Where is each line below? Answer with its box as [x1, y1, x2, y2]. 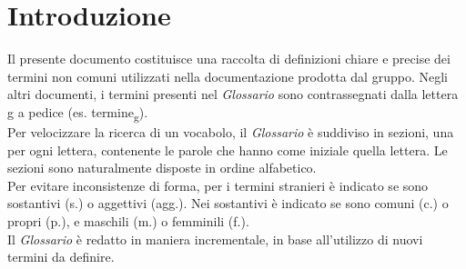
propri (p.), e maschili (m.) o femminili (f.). [7, 212, 249, 230]
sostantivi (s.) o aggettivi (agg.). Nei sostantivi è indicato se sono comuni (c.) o [7, 194, 449, 213]
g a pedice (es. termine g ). [7, 102, 148, 124]
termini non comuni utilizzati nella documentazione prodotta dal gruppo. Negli [7, 66, 448, 85]
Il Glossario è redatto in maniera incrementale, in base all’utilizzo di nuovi [7, 229, 423, 248]
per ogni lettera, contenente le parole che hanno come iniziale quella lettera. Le [7, 140, 448, 159]
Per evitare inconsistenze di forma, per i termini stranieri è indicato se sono [7, 175, 429, 194]
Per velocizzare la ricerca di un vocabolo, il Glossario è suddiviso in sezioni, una [7, 123, 454, 142]
